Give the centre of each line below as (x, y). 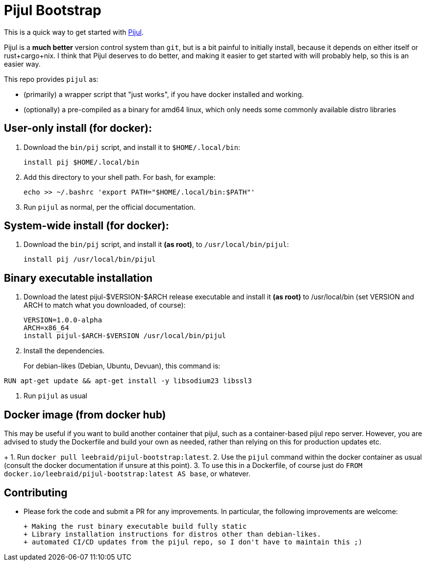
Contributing (36, 492)
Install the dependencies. (64, 351)
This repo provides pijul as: (51, 79)
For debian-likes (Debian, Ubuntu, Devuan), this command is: (122, 366)
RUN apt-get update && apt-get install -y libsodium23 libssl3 (128, 381)
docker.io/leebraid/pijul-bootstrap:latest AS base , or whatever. (127, 474)
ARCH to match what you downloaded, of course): (105, 305)
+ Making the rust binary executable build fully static (135, 526)
